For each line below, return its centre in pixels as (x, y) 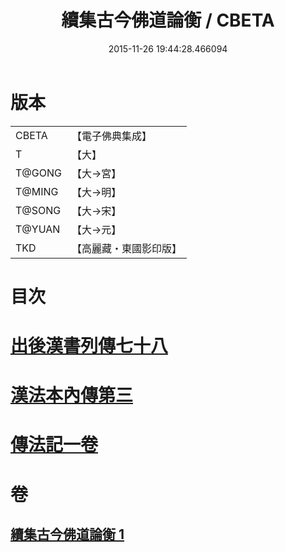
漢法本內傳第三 (72, 395)
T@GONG (38, 173)
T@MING (37, 191)
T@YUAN (38, 229)
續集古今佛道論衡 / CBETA (168, 20)
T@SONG (38, 210)
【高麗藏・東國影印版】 (126, 248)
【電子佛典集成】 (111, 136)
